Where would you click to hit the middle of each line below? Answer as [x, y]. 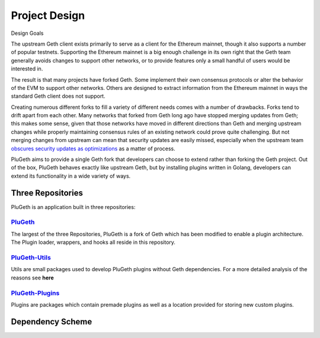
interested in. [27, 69]
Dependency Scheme [52, 322]
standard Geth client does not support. [58, 96]
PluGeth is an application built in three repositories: [73, 207]
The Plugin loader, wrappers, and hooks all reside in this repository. [93, 242]
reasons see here [32, 278]
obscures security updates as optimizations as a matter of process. [93, 149]
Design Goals [27, 33]
